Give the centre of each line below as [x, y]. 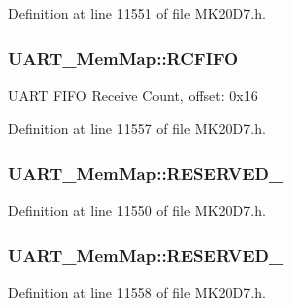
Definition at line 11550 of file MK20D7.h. [137, 210]
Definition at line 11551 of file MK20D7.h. [137, 13]
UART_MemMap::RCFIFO [123, 57]
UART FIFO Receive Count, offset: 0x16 [133, 94]
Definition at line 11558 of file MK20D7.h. [137, 292]
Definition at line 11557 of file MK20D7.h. [137, 128]
